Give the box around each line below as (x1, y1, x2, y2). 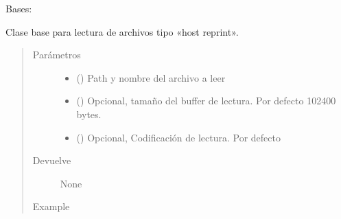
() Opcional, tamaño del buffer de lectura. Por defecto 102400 (76, 93, 336, 108)
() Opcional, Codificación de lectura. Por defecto (76, 130, 281, 144)
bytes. (76, 106, 102, 121)
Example (32, 199, 70, 214)
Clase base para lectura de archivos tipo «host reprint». (5, 24, 239, 38)
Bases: (5, 1, 32, 15)
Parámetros (32, 47, 81, 62)
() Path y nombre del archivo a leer (76, 70, 226, 84)
